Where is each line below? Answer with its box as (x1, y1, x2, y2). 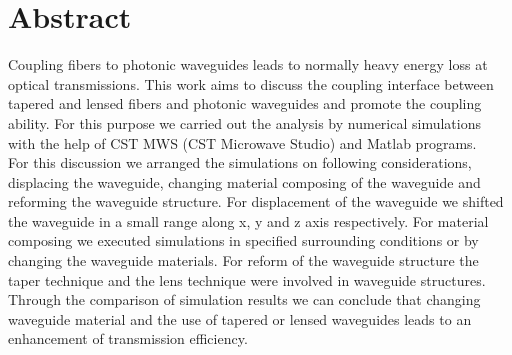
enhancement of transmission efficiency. (8, 328, 248, 349)
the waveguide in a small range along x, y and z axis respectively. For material (8, 210, 489, 231)
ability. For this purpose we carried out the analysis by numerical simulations (8, 112, 481, 133)
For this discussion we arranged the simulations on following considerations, (8, 152, 472, 173)
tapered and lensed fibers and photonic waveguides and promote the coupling (8, 93, 482, 114)
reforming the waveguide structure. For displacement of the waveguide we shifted (8, 191, 504, 212)
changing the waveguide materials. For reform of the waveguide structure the (8, 250, 479, 271)
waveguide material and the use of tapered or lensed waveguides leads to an (8, 308, 472, 329)
